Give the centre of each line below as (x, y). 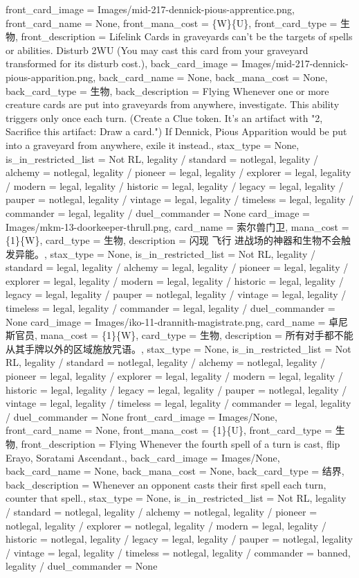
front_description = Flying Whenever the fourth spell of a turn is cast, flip (181, 444)
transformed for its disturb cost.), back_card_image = (122, 63)
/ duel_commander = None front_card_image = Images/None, (141, 416)
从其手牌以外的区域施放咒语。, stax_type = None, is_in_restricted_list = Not (178, 348)
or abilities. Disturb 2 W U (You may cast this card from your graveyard (157, 50)
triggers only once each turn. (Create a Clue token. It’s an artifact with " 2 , (164, 117)
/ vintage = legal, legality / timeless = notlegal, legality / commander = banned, (178, 552)
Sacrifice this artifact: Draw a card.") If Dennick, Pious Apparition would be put (176, 131)
